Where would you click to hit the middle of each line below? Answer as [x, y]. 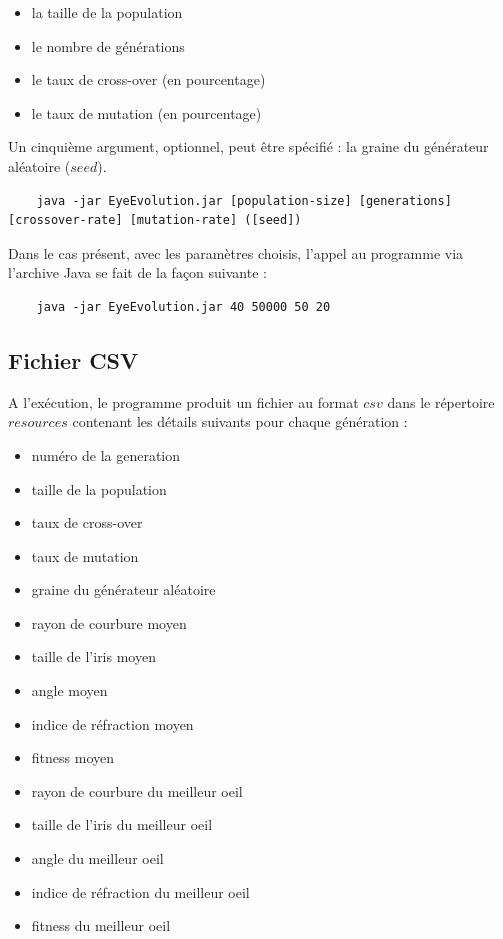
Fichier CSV [73, 359]
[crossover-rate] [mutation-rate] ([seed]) [155, 220]
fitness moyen [72, 757]
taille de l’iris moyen [93, 656]
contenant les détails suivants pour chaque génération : [240, 421]
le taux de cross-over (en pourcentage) [148, 79]
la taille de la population [107, 12]
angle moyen [69, 690]
